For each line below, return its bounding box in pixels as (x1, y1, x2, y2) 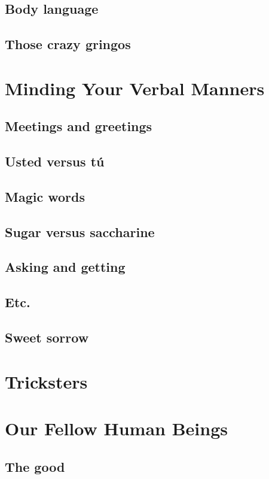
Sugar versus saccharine (5, 222, 155, 241)
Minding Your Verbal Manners (5, 75, 265, 100)
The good (5, 457, 65, 475)
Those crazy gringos (5, 35, 131, 53)
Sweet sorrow (5, 328, 89, 347)
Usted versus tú (5, 152, 105, 171)
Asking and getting (5, 257, 126, 276)
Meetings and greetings (5, 117, 152, 135)
